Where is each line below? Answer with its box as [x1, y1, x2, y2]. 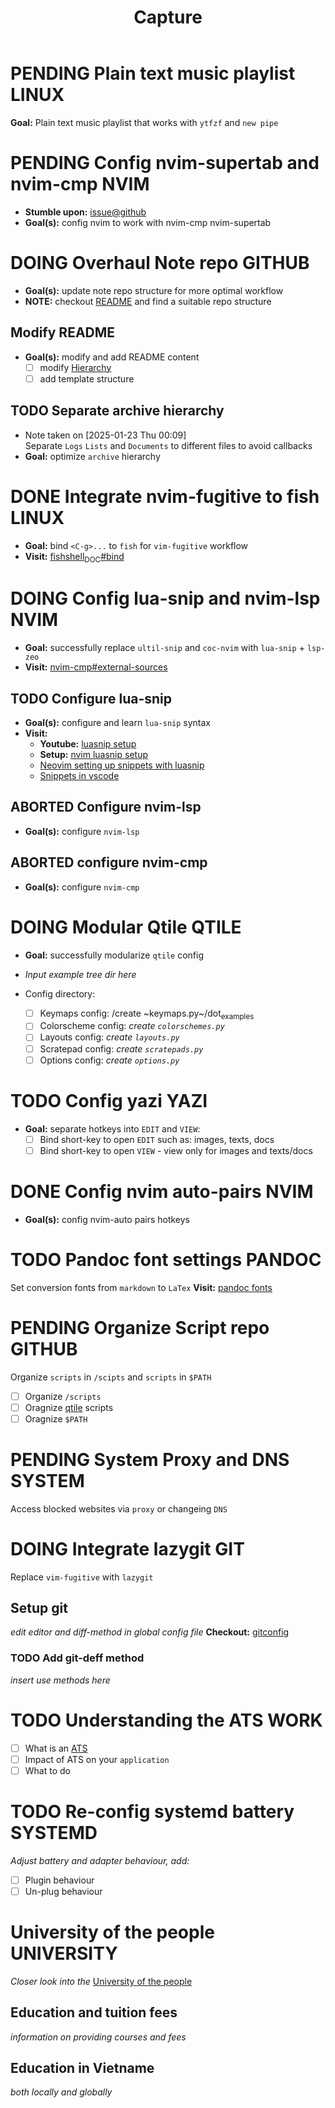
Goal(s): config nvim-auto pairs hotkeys [24, 1213, 190, 1225]
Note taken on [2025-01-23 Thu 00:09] [24, 429, 187, 441]
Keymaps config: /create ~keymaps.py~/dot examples [39, 1007, 255, 1021]
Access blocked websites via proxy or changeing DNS [10, 1502, 228, 1515]
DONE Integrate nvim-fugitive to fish [10, 485, 320, 508]
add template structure [39, 372, 135, 385]
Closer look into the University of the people [10, 1975, 193, 1987]
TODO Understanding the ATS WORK [10, 1709, 323, 1731]
